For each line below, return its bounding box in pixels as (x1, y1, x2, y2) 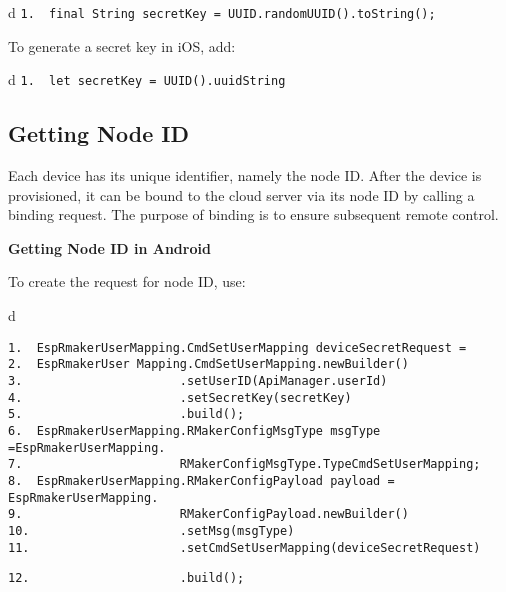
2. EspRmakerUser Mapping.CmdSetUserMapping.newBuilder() (8, 357, 409, 372)
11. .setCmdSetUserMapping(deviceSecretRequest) (8, 540, 481, 555)
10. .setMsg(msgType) (8, 523, 295, 538)
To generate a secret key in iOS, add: (8, 35, 236, 56)
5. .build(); (8, 407, 245, 422)
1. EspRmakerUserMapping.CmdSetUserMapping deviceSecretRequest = (8, 340, 467, 355)
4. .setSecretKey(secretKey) (8, 390, 352, 405)
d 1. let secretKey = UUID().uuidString (8, 69, 286, 90)
